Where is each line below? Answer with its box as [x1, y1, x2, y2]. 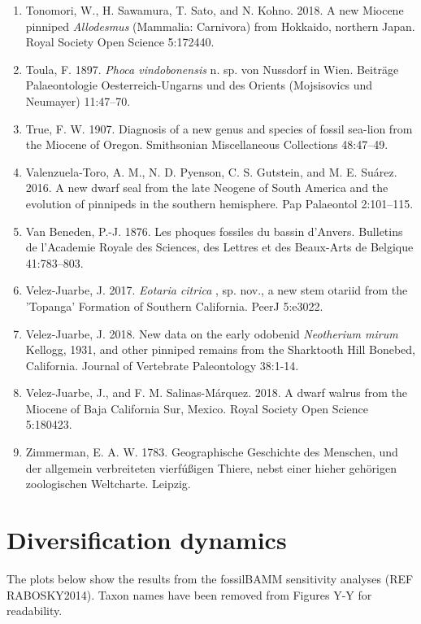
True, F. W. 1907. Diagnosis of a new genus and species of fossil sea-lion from [25, 120, 413, 137]
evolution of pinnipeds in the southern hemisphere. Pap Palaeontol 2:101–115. [25, 194, 414, 212]
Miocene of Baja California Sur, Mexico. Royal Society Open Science [25, 399, 369, 417]
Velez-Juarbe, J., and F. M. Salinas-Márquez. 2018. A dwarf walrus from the [25, 384, 407, 401]
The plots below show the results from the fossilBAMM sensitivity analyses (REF [7, 569, 414, 587]
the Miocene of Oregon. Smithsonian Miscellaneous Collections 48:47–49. [25, 136, 388, 153]
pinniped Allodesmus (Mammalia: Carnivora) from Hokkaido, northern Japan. [25, 17, 415, 34]
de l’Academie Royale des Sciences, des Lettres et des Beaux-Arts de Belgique [25, 238, 414, 255]
